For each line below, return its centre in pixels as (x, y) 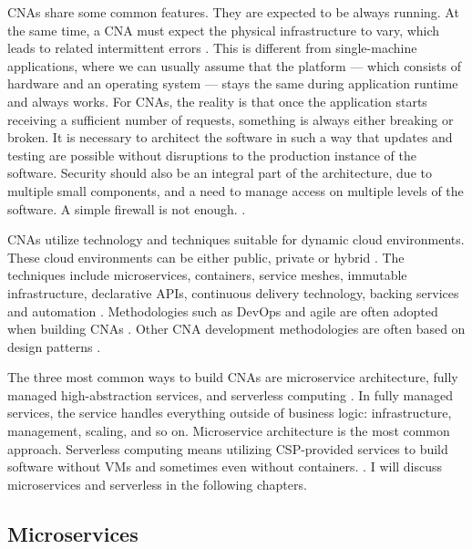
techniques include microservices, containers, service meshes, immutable (207, 275)
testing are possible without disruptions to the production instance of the (212, 155)
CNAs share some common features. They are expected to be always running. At (233, 12)
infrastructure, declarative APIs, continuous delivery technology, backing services (233, 292)
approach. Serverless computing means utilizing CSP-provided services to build (228, 448)
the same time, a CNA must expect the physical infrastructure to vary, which (224, 30)
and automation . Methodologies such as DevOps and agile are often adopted (223, 311)
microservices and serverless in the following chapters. (157, 484)
